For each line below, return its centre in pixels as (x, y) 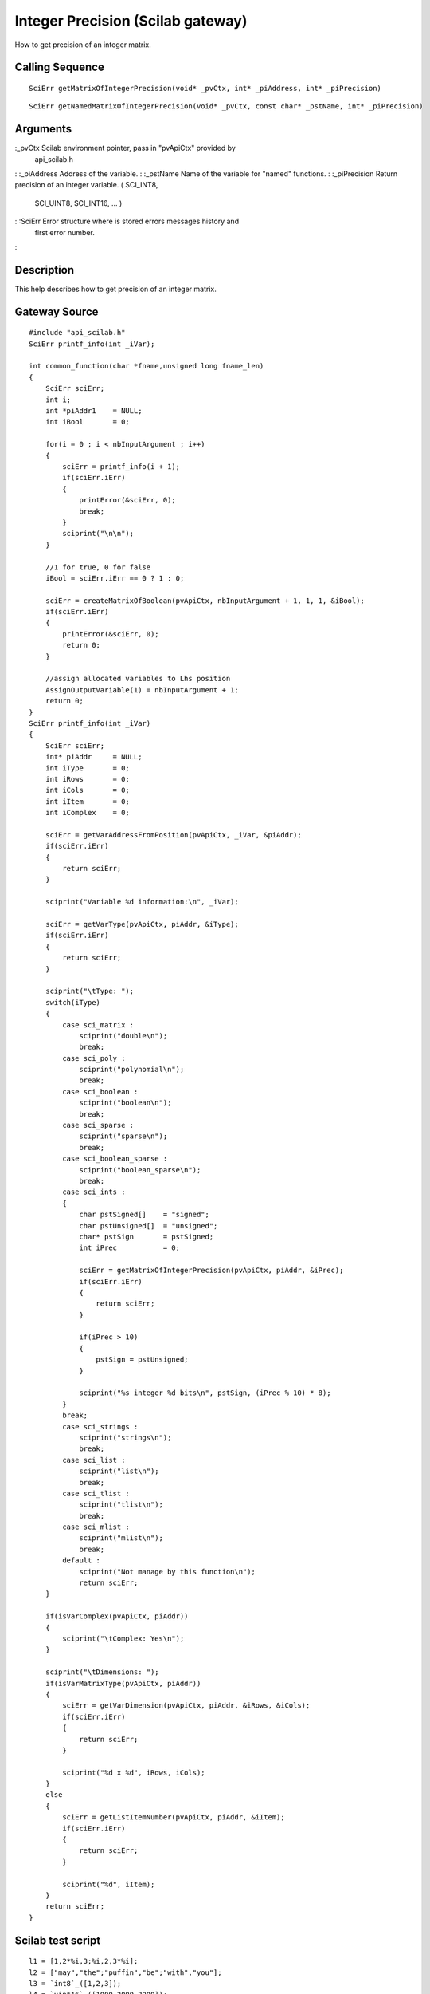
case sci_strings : (100, 1427)
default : (82, 1561)
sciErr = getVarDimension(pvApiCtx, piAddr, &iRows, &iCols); (186, 1706)
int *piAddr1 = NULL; (94, 411)
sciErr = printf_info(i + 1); (121, 466)
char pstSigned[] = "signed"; (145, 1215)
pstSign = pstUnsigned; (142, 1360)
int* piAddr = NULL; (94, 757)
